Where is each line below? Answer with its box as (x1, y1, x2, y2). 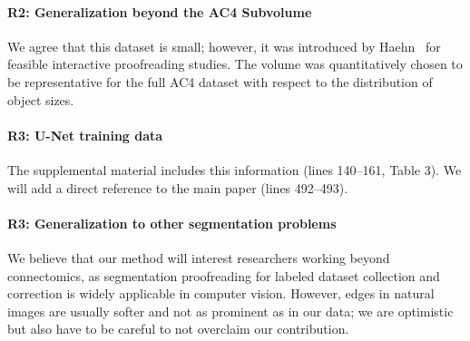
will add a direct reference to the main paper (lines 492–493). (7, 178, 348, 197)
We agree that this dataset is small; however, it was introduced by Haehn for (7, 36, 441, 55)
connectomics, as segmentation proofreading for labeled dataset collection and (7, 266, 440, 285)
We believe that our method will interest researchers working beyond (7, 248, 390, 267)
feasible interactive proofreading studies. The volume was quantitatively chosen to (7, 54, 463, 73)
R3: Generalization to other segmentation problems (7, 213, 337, 232)
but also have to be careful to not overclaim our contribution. (7, 319, 349, 338)
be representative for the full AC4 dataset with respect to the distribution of (7, 72, 433, 91)
